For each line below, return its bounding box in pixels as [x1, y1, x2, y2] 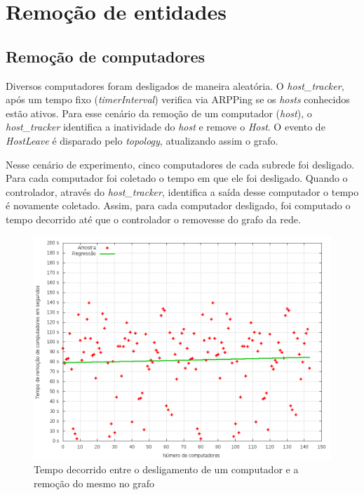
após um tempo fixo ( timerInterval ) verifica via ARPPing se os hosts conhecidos [6, 92, 350, 107]
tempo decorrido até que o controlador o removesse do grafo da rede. [6, 211, 301, 226]
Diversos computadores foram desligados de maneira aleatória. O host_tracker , [6, 78, 344, 93]
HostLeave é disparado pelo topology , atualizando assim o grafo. [6, 133, 278, 147]
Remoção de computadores [6, 45, 205, 67]
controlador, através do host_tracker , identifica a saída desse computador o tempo [6, 184, 359, 199]
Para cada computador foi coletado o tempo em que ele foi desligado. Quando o [6, 171, 348, 185]
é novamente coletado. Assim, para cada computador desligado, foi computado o [6, 198, 351, 213]
